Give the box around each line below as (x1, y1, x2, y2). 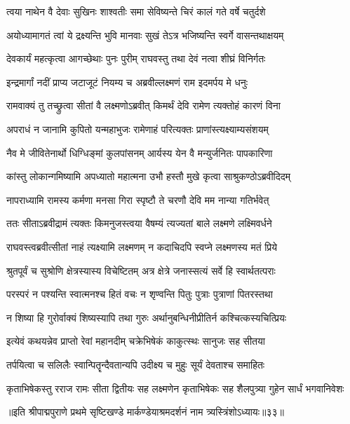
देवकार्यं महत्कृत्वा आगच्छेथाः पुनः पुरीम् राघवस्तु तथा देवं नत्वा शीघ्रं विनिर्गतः (6, 51, 266, 66)
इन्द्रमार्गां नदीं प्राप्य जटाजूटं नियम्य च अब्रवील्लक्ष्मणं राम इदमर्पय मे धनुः (6, 74, 248, 89)
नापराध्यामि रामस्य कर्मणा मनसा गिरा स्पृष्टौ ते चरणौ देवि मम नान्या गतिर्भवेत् (6, 192, 269, 207)
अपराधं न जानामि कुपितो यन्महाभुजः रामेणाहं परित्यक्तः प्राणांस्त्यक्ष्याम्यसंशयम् (6, 121, 269, 136)
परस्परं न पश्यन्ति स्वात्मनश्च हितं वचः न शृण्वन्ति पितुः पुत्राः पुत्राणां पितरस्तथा (6, 287, 273, 301)
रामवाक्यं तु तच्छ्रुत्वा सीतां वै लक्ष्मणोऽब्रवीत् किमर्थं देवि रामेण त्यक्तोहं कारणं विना (6, 98, 281, 113)
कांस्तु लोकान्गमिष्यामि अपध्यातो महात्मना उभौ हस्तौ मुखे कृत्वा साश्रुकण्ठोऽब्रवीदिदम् (6, 169, 291, 184)
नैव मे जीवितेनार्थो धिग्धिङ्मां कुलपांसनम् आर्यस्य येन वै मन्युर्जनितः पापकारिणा (6, 145, 273, 160)
